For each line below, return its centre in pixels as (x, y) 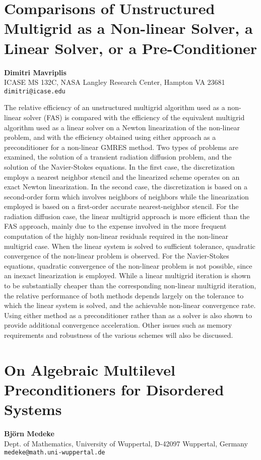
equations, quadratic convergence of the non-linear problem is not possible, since (128, 265)
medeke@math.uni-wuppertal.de (55, 453)
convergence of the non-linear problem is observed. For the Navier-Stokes (117, 256)
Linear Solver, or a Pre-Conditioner (131, 48)
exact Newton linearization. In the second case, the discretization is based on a (126, 187)
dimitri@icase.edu (35, 91)
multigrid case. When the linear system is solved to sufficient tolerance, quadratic (130, 246)
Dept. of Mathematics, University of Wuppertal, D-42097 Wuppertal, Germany (126, 443)
